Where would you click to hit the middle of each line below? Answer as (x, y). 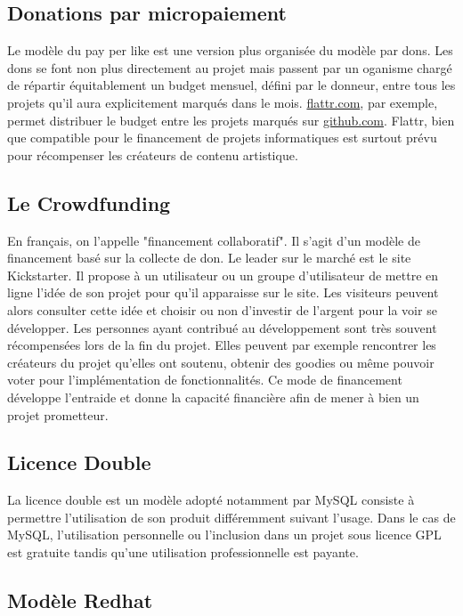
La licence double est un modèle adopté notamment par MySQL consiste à (211, 500)
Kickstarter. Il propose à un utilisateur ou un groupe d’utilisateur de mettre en (223, 275)
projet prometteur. (58, 414)
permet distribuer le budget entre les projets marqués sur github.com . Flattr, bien (231, 120)
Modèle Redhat (80, 600)
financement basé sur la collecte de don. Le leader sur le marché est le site (209, 258)
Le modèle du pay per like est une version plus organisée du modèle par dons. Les (230, 50)
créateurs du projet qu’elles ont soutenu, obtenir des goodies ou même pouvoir (221, 362)
